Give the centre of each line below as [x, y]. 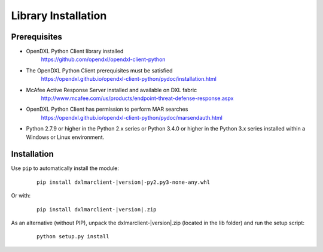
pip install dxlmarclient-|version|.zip [97, 209]
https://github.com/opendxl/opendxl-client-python [103, 59]
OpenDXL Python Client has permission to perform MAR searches [107, 109]
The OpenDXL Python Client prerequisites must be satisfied [99, 70]
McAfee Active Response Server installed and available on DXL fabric [112, 90]
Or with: [21, 196]
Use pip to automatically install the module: [65, 168]
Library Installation [59, 16]
